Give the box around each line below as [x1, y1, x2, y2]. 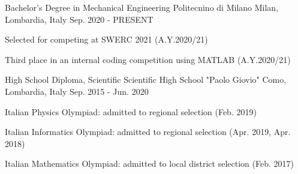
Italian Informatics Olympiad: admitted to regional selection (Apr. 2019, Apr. [5, 125, 291, 138]
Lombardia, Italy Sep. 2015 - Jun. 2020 [5, 85, 149, 97]
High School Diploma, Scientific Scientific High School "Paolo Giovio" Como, [5, 73, 287, 86]
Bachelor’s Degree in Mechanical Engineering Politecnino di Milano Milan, [5, 1, 279, 13]
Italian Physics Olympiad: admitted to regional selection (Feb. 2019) [5, 105, 257, 118]
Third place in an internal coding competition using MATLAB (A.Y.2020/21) [5, 53, 291, 65]
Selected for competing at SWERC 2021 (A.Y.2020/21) [5, 33, 208, 46]
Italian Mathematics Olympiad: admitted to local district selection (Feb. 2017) [5, 157, 294, 170]
